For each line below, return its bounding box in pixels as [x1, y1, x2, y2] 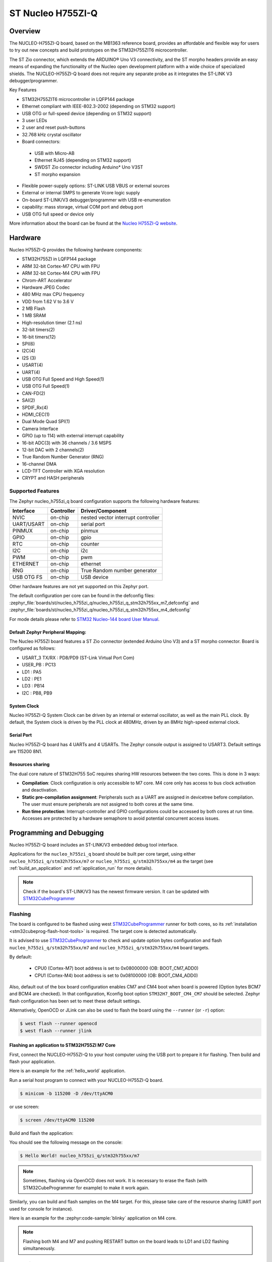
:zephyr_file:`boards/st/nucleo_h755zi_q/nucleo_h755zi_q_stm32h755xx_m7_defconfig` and [9, 600, 199, 606]
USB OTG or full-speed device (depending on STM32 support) [22, 110, 152, 116]
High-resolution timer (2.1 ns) [22, 320, 83, 326]
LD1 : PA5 [22, 669, 42, 675]
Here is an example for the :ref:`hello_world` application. [9, 1068, 126, 1074]
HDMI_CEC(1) [22, 411, 50, 417]
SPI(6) [22, 341, 35, 347]
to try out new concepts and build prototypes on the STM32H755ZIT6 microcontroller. [9, 47, 188, 53]
